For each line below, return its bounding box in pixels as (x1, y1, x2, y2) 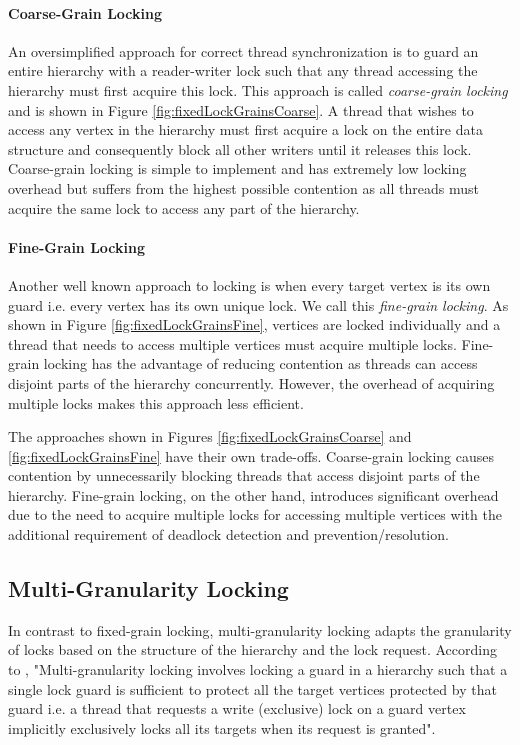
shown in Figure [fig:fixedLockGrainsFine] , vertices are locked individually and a (8, 314, 501, 335)
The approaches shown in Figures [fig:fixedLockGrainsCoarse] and (8, 426, 412, 447)
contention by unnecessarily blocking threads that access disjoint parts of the (8, 465, 480, 486)
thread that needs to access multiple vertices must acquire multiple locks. (8, 333, 457, 354)
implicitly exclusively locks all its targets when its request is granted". (8, 717, 436, 738)
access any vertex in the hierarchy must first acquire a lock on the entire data (8, 119, 483, 140)
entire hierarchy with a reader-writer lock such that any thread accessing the (8, 60, 478, 81)
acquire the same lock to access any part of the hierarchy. (8, 197, 360, 218)
